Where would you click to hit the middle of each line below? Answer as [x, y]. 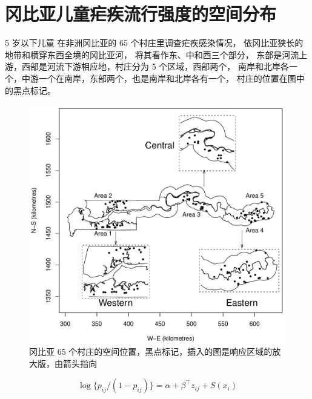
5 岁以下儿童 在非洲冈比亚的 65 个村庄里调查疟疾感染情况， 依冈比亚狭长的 [154, 43]
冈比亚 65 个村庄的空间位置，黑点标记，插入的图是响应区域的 [151, 351]
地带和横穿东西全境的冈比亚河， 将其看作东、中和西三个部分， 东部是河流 [152, 54]
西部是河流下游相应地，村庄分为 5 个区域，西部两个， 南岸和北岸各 [155, 66]
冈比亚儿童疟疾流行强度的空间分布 [141, 14]
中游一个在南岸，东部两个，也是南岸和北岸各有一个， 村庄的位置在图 [159, 78]
